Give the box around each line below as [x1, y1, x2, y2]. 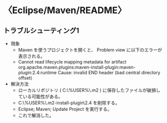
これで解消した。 [18, 112, 54, 118]
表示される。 [18, 53, 45, 59]
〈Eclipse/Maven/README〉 [3, 5, 127, 16]
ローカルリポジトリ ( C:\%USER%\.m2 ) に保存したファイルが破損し [18, 87, 161, 93]
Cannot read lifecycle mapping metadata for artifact [18, 59, 126, 65]
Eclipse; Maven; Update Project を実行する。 [18, 106, 112, 112]
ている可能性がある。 [18, 94, 63, 99]
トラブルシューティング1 [3, 26, 79, 35]
